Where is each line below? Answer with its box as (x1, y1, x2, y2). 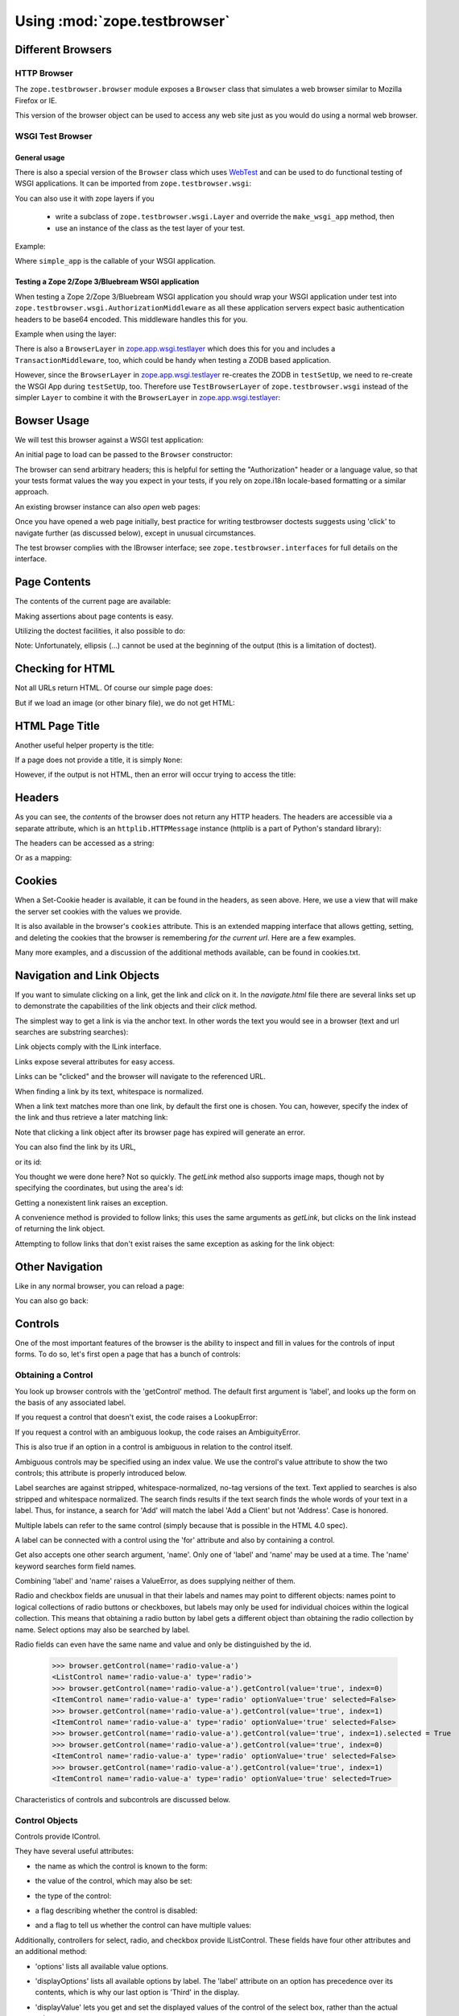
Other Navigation (14, 1260, 103, 1273)
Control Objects (14, 1814, 78, 1826)
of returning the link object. (14, 1224, 105, 1234)
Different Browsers (14, 43, 113, 56)
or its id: (14, 1157, 42, 1167)
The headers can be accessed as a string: (14, 839, 155, 848)
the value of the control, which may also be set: (35, 1876, 192, 1886)
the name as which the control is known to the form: (35, 1861, 209, 1871)
